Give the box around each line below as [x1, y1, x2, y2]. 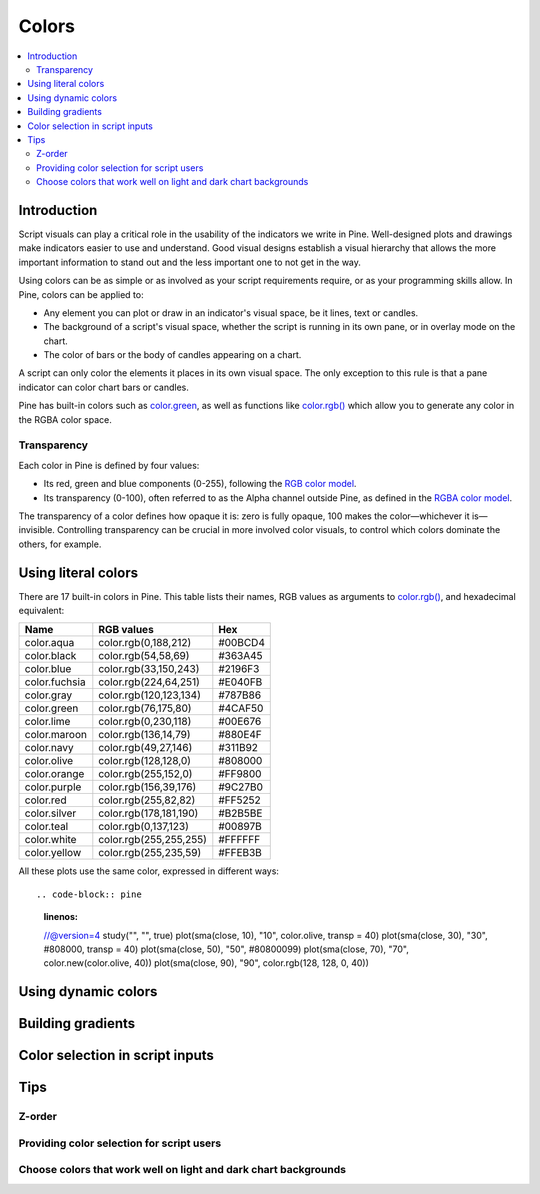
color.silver [24, 806, 77, 820]
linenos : [43, 911, 79, 923]
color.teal [24, 820, 69, 834]
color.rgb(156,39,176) [98, 780, 197, 794]
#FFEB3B [218, 846, 262, 860]
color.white [24, 833, 77, 847]
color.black [24, 649, 77, 663]
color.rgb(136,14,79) [98, 728, 191, 742]
